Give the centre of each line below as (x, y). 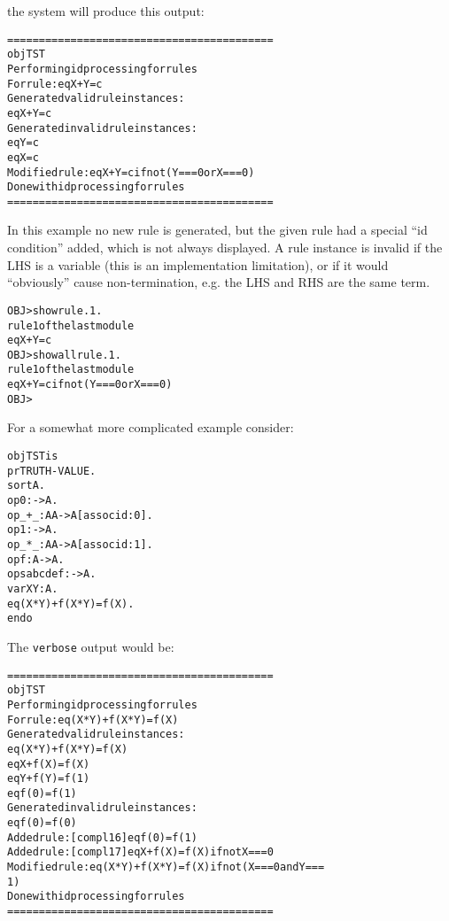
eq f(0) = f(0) (42, 823)
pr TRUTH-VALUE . (52, 471)
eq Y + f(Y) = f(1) (49, 779)
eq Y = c (23, 143)
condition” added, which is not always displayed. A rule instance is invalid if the (225, 248)
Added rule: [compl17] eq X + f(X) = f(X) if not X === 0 (140, 852)
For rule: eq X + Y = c (55, 84)
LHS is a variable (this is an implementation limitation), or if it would (198, 264)
